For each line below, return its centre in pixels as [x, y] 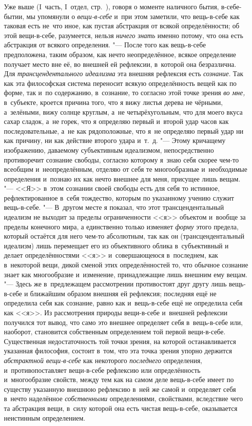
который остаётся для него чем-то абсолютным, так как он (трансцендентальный [124, 236]
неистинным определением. [45, 417]
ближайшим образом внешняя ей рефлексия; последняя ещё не [123, 293]
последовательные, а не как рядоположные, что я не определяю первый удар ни [124, 131]
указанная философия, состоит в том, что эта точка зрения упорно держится [118, 351]
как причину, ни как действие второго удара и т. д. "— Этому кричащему [115, 140]
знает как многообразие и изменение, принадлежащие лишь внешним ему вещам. [126, 274]
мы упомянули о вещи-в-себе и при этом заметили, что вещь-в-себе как [133, 16]
